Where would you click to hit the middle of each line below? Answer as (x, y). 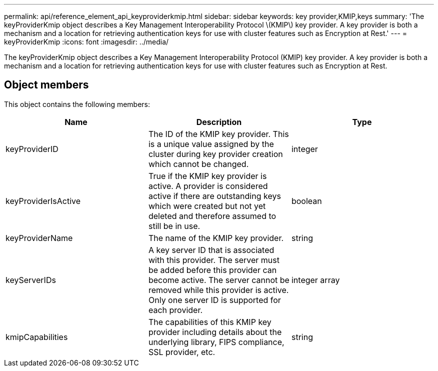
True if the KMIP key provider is (207, 176)
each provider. (175, 310)
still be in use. (174, 226)
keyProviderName (39, 238)
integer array (315, 280)
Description (219, 122)
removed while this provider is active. (218, 290)
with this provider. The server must (214, 260)
